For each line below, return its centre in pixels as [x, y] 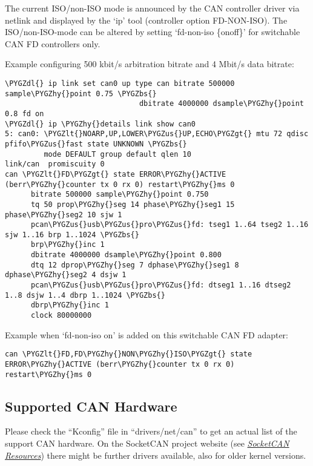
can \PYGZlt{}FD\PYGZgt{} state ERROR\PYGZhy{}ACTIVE [116, 174]
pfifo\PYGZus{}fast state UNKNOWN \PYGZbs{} [96, 144]
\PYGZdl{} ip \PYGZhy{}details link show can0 [100, 124]
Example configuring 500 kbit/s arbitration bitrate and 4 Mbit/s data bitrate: [150, 64]
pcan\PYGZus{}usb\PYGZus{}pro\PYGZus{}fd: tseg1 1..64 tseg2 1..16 [170, 225]
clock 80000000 [61, 316]
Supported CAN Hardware [91, 406]
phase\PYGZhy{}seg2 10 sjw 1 [64, 215]
